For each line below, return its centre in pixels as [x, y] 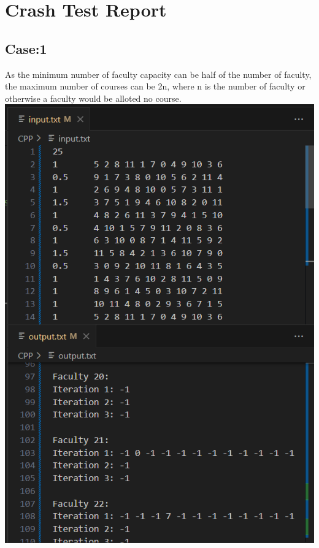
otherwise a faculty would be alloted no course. [93, 98]
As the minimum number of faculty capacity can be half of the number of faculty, [158, 74]
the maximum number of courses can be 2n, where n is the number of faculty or [155, 86]
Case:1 [26, 48]
